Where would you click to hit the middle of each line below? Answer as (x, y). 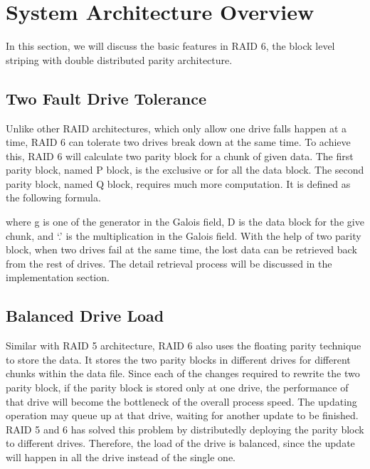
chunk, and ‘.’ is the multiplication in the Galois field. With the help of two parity (184, 235)
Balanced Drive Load (85, 316)
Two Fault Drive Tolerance (106, 98)
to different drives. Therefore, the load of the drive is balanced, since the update (180, 443)
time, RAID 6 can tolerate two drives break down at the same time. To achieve (178, 142)
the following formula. (53, 197)
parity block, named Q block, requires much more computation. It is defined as (178, 183)
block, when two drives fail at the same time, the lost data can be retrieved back (181, 249)
